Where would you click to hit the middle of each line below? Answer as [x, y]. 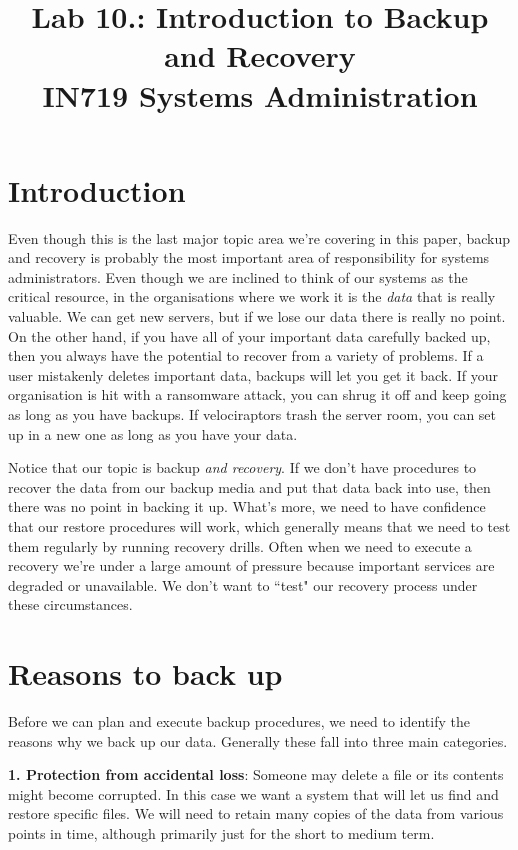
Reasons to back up [145, 673]
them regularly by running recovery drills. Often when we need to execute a [240, 545]
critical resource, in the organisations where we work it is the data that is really [252, 296]
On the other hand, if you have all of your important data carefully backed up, [249, 335]
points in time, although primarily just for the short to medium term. [221, 833]
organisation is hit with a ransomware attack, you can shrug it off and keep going [257, 394]
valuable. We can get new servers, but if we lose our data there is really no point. [257, 316]
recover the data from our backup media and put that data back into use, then [249, 486]
